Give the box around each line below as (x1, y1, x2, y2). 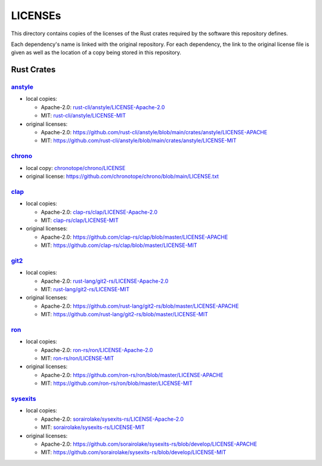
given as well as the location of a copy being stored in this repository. (11, 49, 182, 56)
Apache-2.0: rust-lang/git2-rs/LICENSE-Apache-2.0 (41, 277, 169, 285)
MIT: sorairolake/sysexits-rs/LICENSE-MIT (41, 424, 145, 431)
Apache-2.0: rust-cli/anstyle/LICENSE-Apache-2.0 (41, 103, 165, 110)
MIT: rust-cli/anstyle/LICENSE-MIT (41, 112, 126, 119)
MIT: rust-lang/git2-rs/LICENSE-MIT (41, 285, 130, 292)
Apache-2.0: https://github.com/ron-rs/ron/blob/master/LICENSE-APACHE (41, 371, 224, 378)
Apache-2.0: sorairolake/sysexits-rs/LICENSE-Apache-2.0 (41, 415, 184, 422)
